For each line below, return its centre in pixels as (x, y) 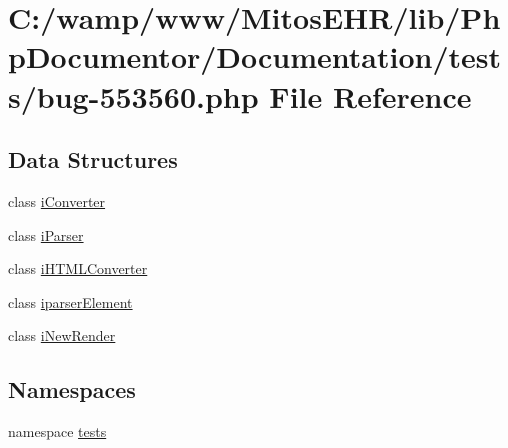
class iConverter (57, 200)
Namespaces (72, 389)
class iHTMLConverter (78, 268)
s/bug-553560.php (133, 95)
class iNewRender (62, 335)
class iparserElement (70, 301)
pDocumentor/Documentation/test (255, 56)
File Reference (370, 95)
